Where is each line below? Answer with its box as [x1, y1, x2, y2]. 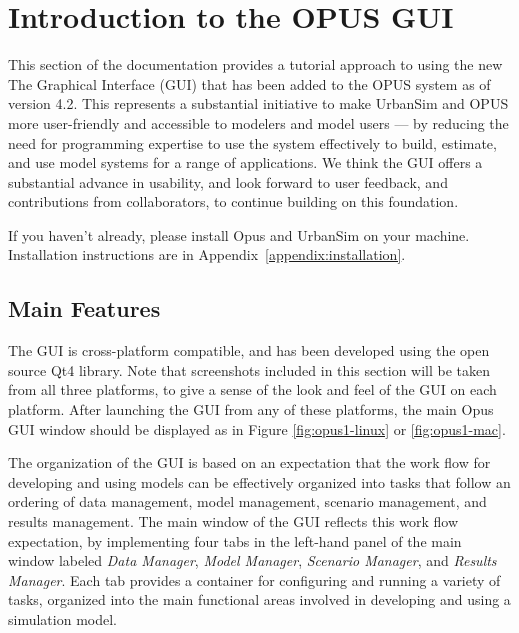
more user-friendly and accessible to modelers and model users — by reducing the [8, 112, 509, 133]
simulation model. [8, 608, 117, 629]
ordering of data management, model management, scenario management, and [8, 491, 487, 512]
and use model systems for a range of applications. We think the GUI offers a [8, 152, 483, 173]
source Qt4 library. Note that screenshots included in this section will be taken [8, 359, 491, 380]
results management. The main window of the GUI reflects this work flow [8, 511, 459, 532]
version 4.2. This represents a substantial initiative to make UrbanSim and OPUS [8, 93, 509, 114]
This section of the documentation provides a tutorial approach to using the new [8, 54, 503, 75]
